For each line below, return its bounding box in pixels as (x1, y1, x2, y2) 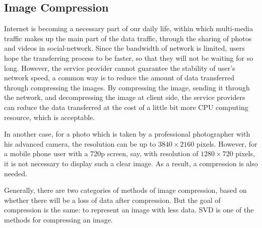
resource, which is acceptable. (4, 111, 95, 122)
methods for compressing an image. (4, 214, 113, 224)
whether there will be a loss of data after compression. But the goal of (4, 194, 221, 205)
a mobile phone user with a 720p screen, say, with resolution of (4, 148, 199, 159)
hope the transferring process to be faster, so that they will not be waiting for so (4, 52, 253, 63)
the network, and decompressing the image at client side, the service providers (4, 92, 245, 102)
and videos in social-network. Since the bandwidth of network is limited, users (4, 43, 245, 53)
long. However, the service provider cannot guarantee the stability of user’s (4, 62, 235, 73)
